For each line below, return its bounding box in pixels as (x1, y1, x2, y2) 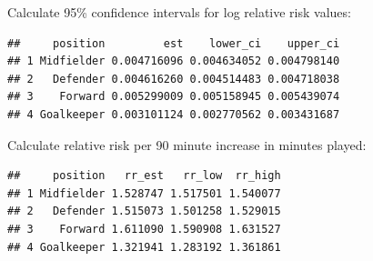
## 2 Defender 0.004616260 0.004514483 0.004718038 (7, 72, 340, 85)
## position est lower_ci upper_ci (7, 36, 340, 50)
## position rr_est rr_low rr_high (7, 169, 281, 183)
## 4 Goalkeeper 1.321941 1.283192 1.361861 (7, 240, 281, 254)
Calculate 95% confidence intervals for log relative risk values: (7, 3, 351, 21)
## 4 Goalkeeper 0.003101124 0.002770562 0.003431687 (7, 107, 340, 121)
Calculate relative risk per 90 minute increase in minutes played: (7, 135, 367, 154)
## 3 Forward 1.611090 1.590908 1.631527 (7, 222, 281, 236)
